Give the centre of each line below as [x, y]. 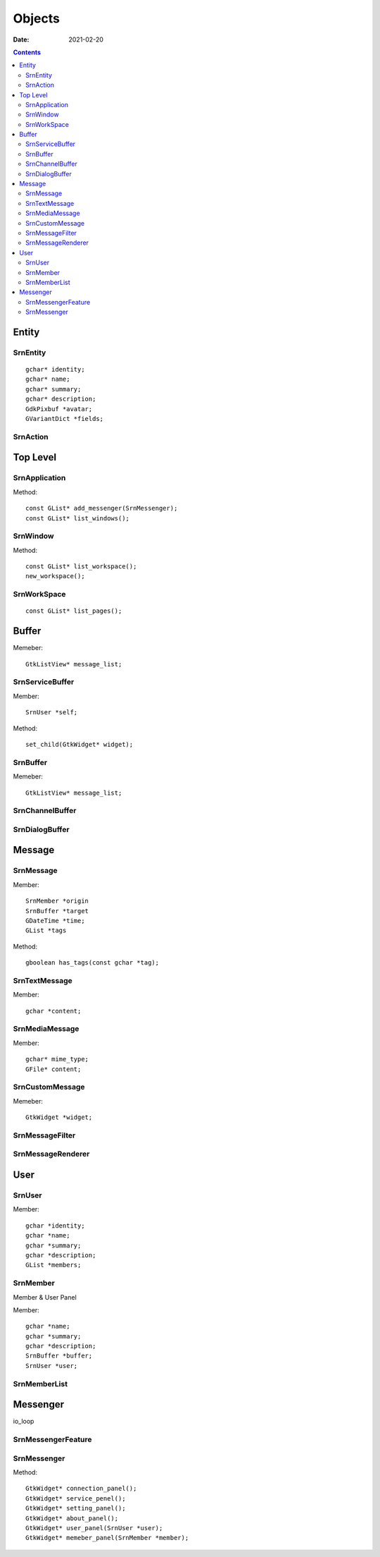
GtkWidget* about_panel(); [72, 1518]
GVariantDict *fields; [65, 419]
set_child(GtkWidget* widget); [80, 744]
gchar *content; [53, 1011]
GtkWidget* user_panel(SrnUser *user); [94, 1528]
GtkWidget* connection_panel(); [81, 1489]
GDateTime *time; [55, 921]
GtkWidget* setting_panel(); [76, 1508]
